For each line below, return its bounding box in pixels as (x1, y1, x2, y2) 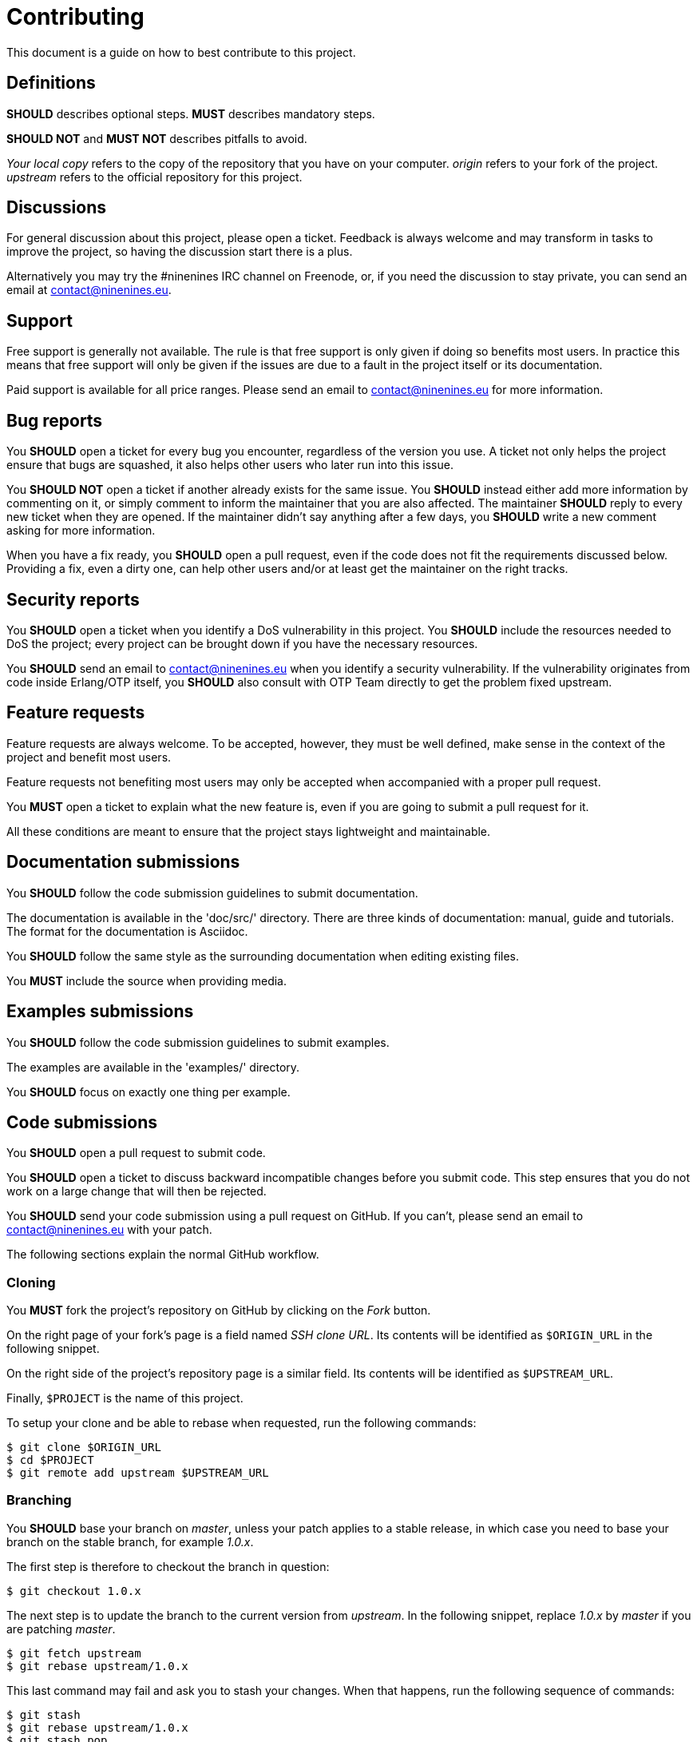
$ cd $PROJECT (6, 1454, 94, 1467)
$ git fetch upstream (6, 1646, 141, 1660)
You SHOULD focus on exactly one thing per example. (6, 1084, 291, 1099)
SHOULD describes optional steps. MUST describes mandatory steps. (6, 106, 375, 121)
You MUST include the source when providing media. (6, 973, 287, 988)
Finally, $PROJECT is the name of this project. (6, 1391, 244, 1406)
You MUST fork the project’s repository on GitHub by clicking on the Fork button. (6, 1303, 431, 1318)
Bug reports (6, 410, 103, 431)
